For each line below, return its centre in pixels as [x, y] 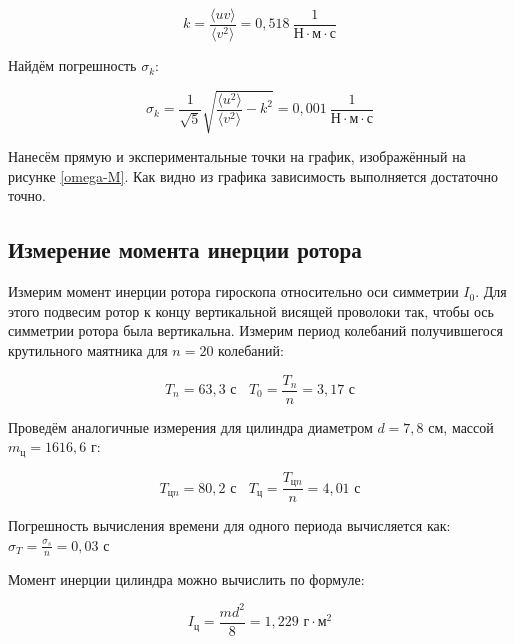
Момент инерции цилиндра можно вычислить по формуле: [186, 578]
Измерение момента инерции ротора [185, 249]
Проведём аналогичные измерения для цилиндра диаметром [190, 426]
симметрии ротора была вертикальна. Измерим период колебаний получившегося [255, 330]
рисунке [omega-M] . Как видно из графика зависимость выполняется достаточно [253, 175]
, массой [468, 426]
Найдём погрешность [72, 65]
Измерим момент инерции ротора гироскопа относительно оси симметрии [233, 291]
